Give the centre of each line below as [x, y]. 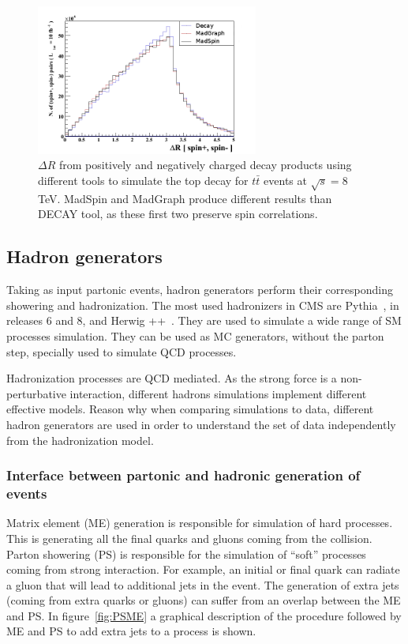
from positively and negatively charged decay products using [205, 165]
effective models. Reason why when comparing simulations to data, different [190, 409]
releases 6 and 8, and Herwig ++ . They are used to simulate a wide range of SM [204, 320]
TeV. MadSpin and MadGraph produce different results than [185, 198]
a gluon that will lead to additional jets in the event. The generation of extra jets [203, 584]
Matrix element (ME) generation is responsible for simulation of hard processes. [200, 523]
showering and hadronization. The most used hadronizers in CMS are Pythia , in [203, 305]
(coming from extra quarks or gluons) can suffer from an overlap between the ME [204, 600]
